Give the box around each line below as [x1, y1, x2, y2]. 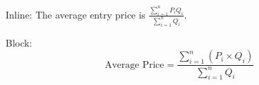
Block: [6, 35, 32, 49]
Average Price [104, 60, 164, 70]
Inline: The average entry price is [6, 7, 146, 21]
